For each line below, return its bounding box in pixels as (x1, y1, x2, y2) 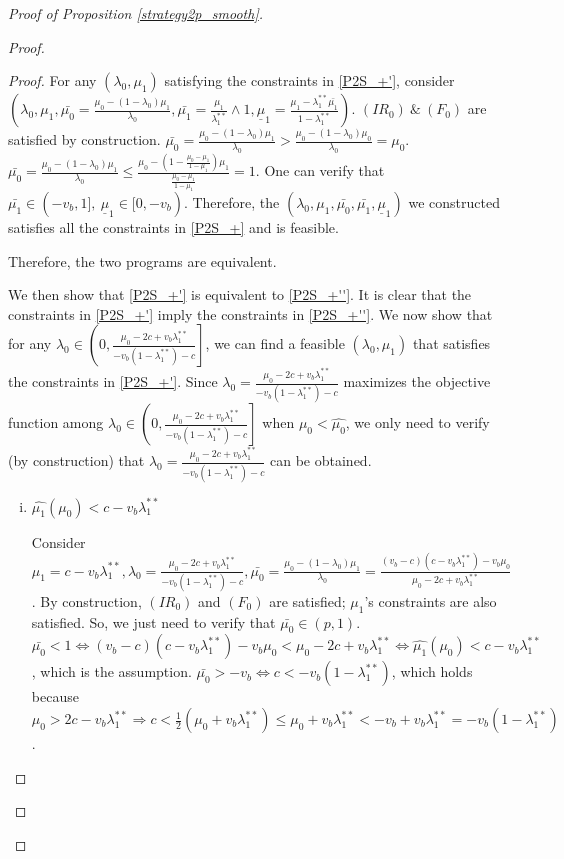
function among (8, 412, 104, 433)
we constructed (408, 191, 500, 212)
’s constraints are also (364, 590, 497, 611)
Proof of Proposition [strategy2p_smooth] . (8, 3, 264, 23)
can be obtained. (270, 450, 372, 471)
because (31, 686, 79, 707)
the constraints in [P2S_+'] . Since (8, 371, 218, 392)
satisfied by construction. (8, 129, 161, 150)
